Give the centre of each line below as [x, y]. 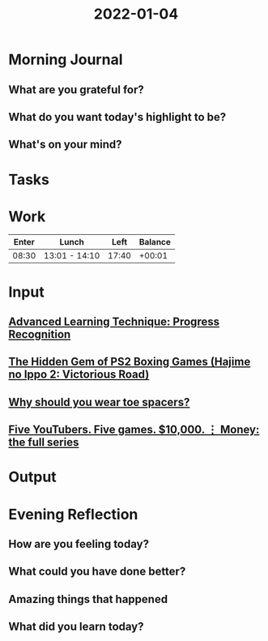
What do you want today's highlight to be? [117, 117]
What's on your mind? [66, 145]
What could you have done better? [97, 572]
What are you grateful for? [76, 90]
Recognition [40, 334]
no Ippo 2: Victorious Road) [79, 375]
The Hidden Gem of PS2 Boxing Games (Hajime [130, 362]
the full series [44, 442]
